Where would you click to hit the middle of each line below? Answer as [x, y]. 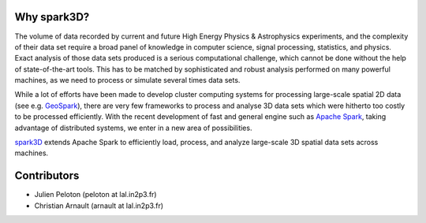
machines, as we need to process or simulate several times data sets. [127, 80]
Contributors [47, 176]
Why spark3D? [52, 17]
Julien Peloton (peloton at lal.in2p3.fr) [95, 195]
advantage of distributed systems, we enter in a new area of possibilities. [133, 128]
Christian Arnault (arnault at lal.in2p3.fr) [99, 206]
